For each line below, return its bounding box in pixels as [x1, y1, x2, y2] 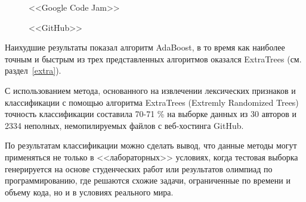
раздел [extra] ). [5, 64, 61, 77]
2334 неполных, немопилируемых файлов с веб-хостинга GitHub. [5, 119, 244, 131]
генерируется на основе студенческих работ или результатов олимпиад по [5, 162, 273, 175]
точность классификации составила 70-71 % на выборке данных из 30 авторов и [5, 108, 296, 120]
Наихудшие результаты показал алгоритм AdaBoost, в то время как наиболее [5, 41, 285, 53]
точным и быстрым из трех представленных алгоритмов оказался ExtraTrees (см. [5, 52, 302, 65]
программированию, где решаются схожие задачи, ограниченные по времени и [5, 174, 290, 187]
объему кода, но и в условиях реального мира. [5, 185, 174, 198]
